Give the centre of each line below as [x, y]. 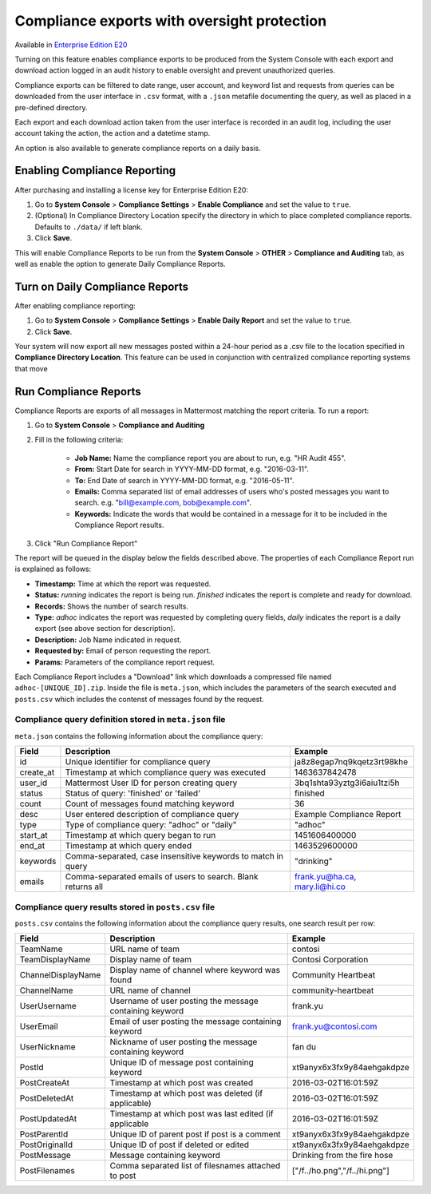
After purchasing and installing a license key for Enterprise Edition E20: [132, 190]
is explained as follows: [53, 569]
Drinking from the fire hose [342, 1156]
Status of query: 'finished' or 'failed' [133, 793]
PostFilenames [47, 1171]
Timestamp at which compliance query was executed [166, 772]
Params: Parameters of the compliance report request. [125, 662]
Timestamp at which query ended [128, 846]
